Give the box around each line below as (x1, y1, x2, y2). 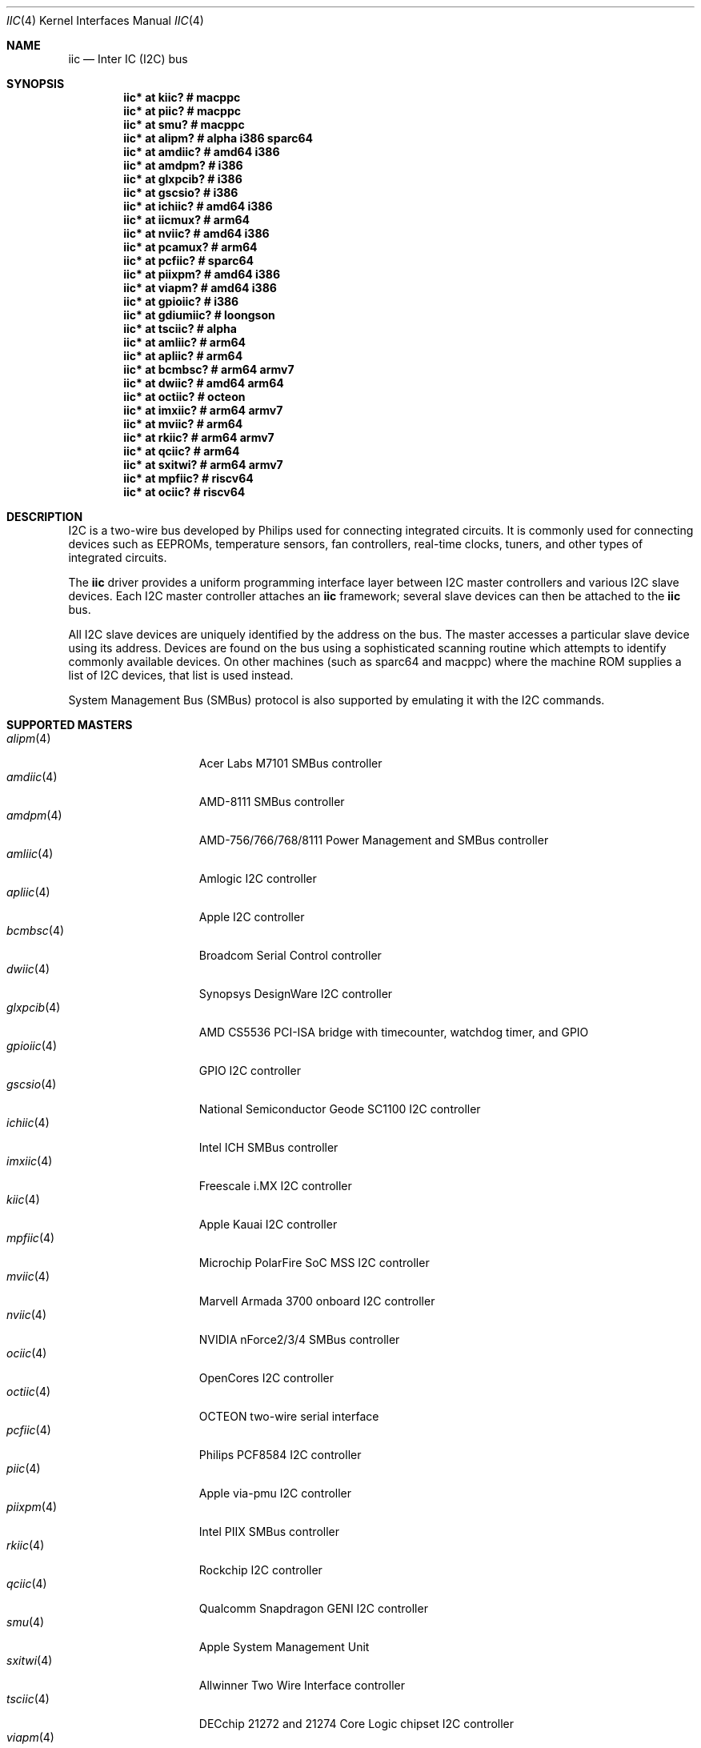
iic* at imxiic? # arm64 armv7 (123, 403, 283, 417)
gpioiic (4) (6, 1039, 58, 1052)
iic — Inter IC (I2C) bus (68, 52, 188, 66)
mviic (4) (6, 1269, 50, 1283)
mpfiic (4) (6, 1231, 55, 1245)
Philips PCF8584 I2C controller (198, 1448, 362, 1461)
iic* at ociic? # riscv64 (123, 485, 246, 499)
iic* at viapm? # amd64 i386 (123, 281, 277, 295)
